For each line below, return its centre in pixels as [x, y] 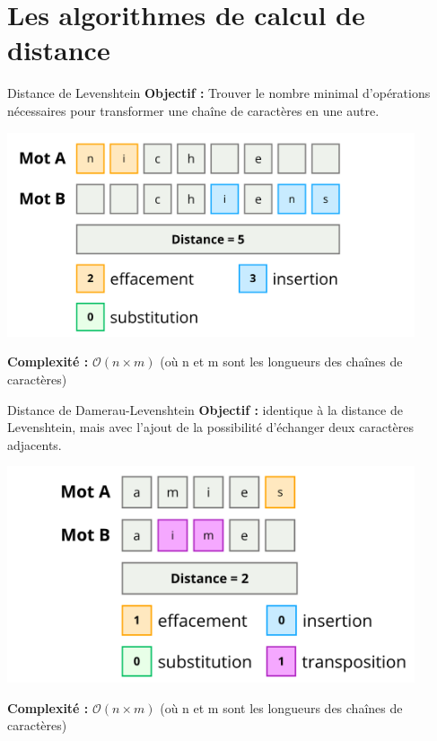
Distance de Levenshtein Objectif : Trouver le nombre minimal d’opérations [219, 93]
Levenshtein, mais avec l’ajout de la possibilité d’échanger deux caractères [210, 427]
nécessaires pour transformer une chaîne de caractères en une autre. [193, 110]
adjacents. [35, 444]
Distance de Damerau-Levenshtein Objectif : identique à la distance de [205, 409]
